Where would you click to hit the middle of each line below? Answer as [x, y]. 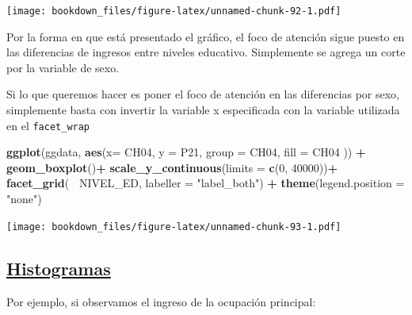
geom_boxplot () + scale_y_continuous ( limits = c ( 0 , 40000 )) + [172, 167]
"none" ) [24, 199]
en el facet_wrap [48, 125]
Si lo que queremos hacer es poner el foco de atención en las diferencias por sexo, [203, 94]
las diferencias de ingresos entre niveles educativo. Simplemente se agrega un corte [206, 52]
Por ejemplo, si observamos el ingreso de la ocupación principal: [161, 301]
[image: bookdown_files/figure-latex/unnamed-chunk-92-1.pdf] [174, 11]
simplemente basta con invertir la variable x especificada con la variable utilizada [203, 110]
